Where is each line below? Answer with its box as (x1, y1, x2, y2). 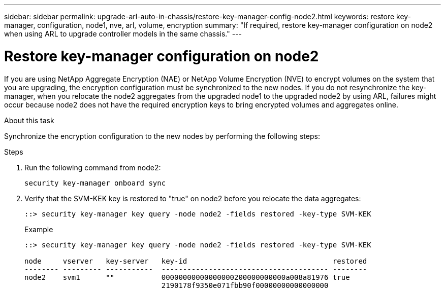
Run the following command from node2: (24, 163, 161, 172)
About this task (4, 116, 54, 125)
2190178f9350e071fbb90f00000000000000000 (161, 281, 329, 289)
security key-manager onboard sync (24, 178, 166, 187)
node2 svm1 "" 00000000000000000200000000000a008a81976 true (24, 273, 350, 281)
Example (24, 225, 53, 234)
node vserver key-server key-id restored (24, 257, 367, 265)
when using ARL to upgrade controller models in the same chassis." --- (4, 29, 242, 38)
